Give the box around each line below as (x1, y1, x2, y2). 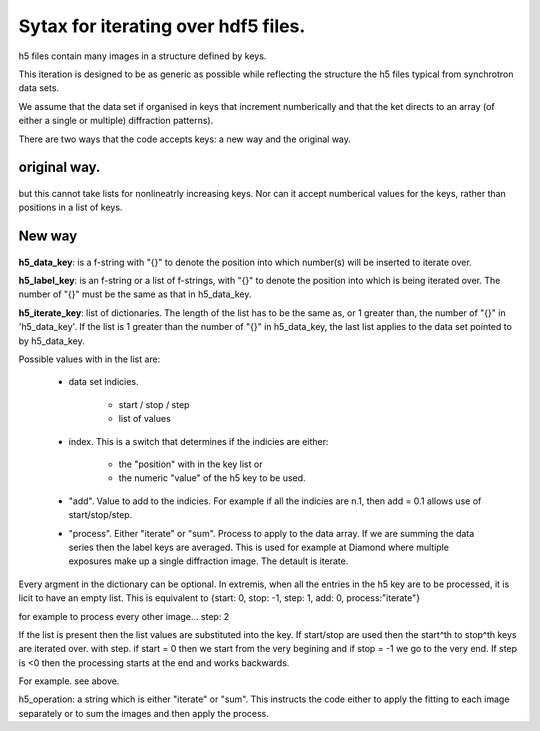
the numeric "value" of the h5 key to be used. (118, 472, 306, 484)
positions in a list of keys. (18, 201, 123, 214)
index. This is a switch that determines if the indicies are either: (68, 435, 329, 447)
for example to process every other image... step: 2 (18, 610, 230, 622)
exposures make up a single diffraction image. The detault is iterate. (68, 555, 349, 567)
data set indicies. (68, 376, 139, 388)
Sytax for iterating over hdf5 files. (18, 15, 306, 37)
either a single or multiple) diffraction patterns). (18, 115, 214, 127)
